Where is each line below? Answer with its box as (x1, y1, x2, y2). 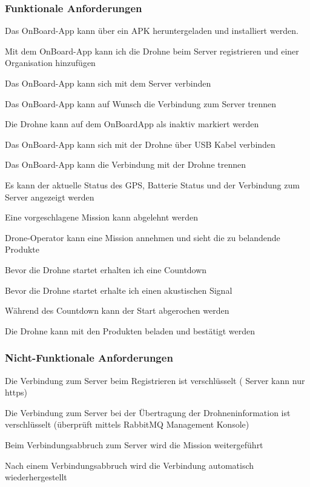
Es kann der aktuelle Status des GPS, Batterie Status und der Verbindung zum (5, 178, 300, 191)
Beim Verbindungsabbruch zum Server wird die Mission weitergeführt (5, 438, 263, 451)
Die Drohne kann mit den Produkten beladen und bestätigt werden (5, 324, 256, 337)
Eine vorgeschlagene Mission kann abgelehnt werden (5, 211, 199, 224)
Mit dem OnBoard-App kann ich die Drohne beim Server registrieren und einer (5, 44, 299, 57)
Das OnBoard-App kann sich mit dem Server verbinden (5, 77, 211, 89)
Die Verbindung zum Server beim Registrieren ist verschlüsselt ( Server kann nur (5, 374, 305, 386)
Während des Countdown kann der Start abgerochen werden (5, 304, 229, 317)
